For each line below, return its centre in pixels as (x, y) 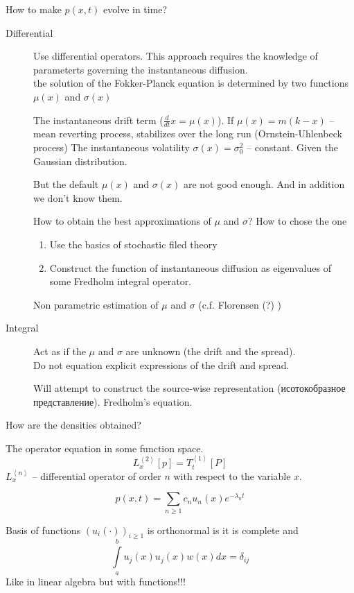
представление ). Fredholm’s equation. (113, 401)
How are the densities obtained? (73, 425)
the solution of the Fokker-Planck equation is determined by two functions (191, 83)
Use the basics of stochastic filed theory (133, 244)
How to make (34, 9)
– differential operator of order (97, 475)
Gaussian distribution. (80, 161)
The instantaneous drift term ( (98, 120)
